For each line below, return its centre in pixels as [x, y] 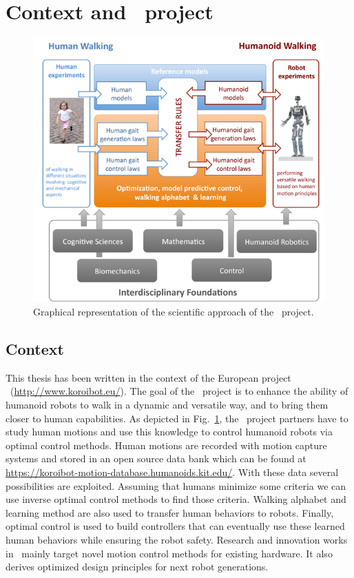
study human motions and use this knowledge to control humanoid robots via [169, 432]
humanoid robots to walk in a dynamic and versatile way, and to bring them [167, 404]
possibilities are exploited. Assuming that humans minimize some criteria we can [176, 485]
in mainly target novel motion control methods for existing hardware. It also [169, 553]
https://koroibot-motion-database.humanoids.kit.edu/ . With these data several [172, 472]
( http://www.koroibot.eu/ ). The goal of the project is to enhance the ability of [179, 391]
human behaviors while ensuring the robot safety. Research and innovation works [177, 539]
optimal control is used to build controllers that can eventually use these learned [175, 526]
